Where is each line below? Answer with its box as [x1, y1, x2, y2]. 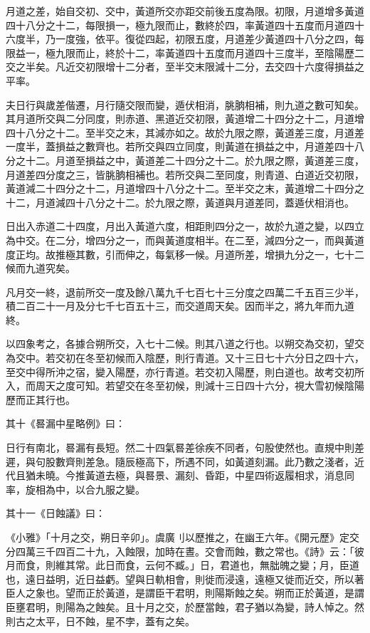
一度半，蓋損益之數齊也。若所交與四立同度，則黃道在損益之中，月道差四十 [6, 139, 354, 154]
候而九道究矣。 [6, 261, 75, 276]
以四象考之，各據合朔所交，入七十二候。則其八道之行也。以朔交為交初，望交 [6, 336, 364, 351]
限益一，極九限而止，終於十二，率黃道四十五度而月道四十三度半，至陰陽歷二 [6, 45, 364, 60]
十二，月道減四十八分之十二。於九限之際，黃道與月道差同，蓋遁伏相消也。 [6, 194, 354, 209]
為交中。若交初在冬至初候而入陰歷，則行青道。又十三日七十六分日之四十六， [6, 350, 364, 365]
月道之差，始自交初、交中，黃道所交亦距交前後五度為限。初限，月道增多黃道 [6, 4, 364, 18]
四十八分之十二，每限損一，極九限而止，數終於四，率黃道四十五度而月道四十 [6, 17, 364, 32]
